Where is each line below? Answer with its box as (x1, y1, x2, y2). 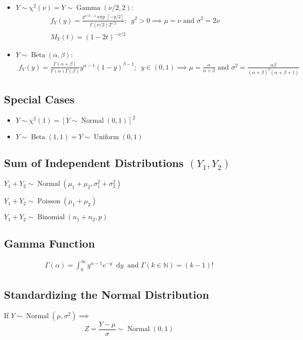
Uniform (93, 134, 119, 141)
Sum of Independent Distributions (4, 155, 184, 170)
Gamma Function (4, 235, 95, 251)
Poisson (37, 198, 61, 205)
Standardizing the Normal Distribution (4, 287, 209, 302)
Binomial (37, 214, 65, 221)
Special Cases (4, 91, 75, 107)
